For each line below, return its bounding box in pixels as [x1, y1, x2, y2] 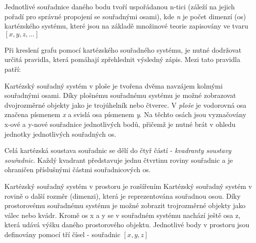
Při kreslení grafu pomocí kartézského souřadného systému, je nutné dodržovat [4, 44, 242, 55]
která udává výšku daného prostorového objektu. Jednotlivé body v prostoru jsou [4, 219, 250, 230]
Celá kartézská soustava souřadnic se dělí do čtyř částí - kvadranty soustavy [4, 145, 231, 155]
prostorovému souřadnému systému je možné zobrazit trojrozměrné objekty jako [4, 200, 246, 211]
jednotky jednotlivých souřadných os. [4, 128, 116, 139]
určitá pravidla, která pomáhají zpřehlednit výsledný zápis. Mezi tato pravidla [4, 54, 240, 64]
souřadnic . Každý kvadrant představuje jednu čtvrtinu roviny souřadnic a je [4, 154, 233, 165]
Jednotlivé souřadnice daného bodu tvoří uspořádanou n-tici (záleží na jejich [4, 1, 235, 11]
